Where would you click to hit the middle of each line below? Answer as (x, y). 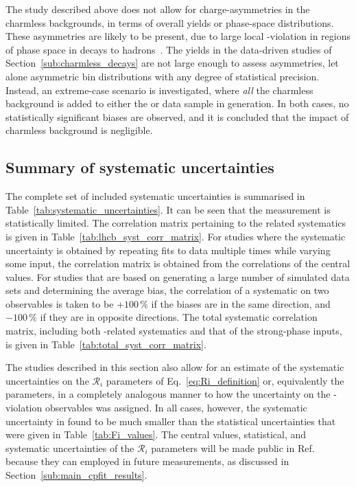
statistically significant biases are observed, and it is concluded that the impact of (177, 116)
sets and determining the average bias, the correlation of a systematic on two (167, 290)
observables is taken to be (60, 303)
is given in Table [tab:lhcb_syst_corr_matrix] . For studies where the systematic (176, 236)
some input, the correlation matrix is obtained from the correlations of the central (178, 263)
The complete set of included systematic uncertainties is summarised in (155, 196)
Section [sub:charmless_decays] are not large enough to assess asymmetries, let (172, 63)
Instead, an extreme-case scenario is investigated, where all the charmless (159, 90)
